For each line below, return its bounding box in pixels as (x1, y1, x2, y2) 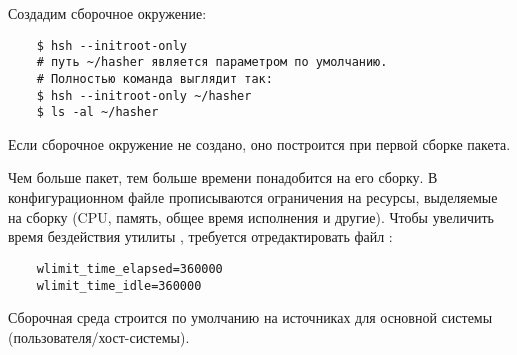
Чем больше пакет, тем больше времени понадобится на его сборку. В (8, 167, 438, 188)
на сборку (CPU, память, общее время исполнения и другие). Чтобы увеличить (8, 206, 494, 227)
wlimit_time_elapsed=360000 (36, 261, 223, 276)
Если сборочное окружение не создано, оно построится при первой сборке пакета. (8, 133, 511, 154)
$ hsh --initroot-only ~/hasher (36, 88, 252, 103)
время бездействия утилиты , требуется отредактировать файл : (8, 226, 393, 247)
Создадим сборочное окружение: (8, 3, 207, 23)
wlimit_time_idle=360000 (36, 278, 202, 293)
